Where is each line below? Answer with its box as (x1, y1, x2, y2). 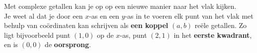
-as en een (89, 10, 119, 21)
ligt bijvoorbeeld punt (4, 29, 71, 40)
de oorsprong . (45, 39, 91, 50)
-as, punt (120, 29, 147, 40)
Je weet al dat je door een (4, 10, 83, 21)
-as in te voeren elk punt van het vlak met (125, 10, 254, 21)
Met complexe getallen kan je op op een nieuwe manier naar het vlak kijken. (4, 1, 237, 11)
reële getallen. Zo (194, 20, 247, 30)
